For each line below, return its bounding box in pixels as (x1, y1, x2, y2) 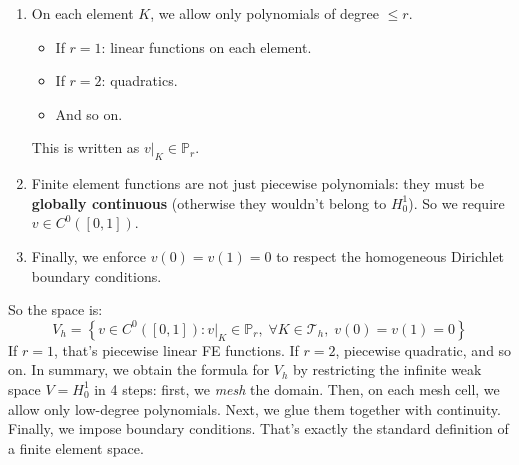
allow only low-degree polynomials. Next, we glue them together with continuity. (8, 398, 501, 419)
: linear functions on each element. (101, 36, 312, 57)
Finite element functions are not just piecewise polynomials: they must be (31, 173, 484, 194)
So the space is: (8, 299, 103, 320)
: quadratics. (101, 70, 178, 91)
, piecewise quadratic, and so (335, 339, 512, 360)
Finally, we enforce (31, 245, 146, 266)
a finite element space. (8, 437, 144, 458)
